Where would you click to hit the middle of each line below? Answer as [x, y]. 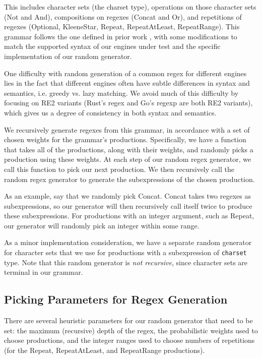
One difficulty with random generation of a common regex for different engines [125, 73]
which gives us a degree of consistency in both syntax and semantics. [110, 112]
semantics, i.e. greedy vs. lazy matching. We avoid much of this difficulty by [121, 93]
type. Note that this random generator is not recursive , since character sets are [126, 262]
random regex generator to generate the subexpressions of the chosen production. [129, 179]
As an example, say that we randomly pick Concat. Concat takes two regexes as [127, 196]
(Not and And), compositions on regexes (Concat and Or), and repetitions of [123, 16]
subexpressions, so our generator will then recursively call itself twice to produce [128, 205]
